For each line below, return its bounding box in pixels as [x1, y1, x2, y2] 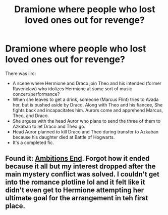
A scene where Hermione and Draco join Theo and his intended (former [12, 80, 162, 86]
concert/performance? [12, 91, 60, 97]
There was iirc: [5, 70, 36, 77]
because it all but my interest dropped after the [5, 162, 156, 171]
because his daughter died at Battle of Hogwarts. [12, 134, 115, 140]
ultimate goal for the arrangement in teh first [5, 194, 148, 202]
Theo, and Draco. [12, 113, 49, 119]
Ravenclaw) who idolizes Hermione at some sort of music [12, 85, 133, 92]
